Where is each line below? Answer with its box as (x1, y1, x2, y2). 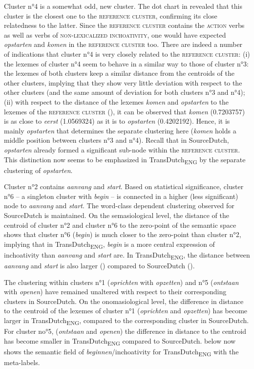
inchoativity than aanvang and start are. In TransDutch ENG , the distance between (4, 249, 250, 261)
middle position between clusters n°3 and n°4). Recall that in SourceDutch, (4, 135, 229, 145)
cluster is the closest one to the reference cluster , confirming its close (4, 10, 217, 21)
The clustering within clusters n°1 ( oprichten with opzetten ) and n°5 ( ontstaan (4, 277, 239, 287)
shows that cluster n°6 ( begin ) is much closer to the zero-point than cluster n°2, (4, 229, 241, 239)
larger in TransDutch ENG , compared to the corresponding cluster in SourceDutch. (4, 315, 249, 326)
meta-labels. (4, 357, 40, 367)
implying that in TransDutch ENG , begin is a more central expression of (4, 239, 215, 250)
